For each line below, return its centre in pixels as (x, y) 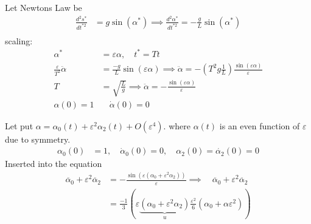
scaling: (19, 40)
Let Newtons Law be (44, 7)
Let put (19, 125)
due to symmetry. (38, 139)
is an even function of (260, 125)
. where (177, 125)
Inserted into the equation (54, 164)
